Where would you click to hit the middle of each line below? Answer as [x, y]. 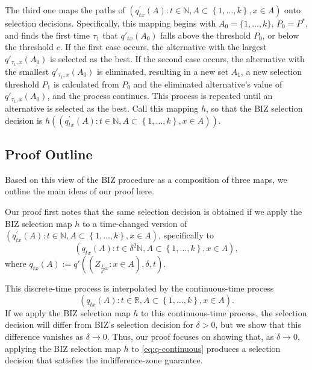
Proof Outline [49, 154]
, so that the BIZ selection [254, 108]
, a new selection [271, 71]
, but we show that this [258, 324]
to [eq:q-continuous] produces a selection [206, 348]
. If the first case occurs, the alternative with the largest [163, 47]
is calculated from [86, 84]
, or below [281, 35]
